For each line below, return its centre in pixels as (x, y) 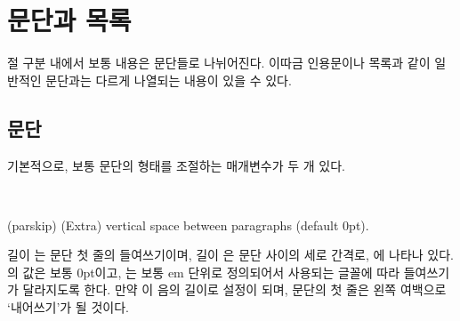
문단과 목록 (69, 20)
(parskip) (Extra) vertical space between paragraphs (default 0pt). (188, 225)
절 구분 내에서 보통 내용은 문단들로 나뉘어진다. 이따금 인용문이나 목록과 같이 (219, 63)
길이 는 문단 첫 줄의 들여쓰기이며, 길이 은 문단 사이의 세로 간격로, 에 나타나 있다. (230, 255)
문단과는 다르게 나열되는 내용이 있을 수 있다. (169, 80)
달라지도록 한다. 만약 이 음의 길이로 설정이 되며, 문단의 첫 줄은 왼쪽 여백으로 (234, 289)
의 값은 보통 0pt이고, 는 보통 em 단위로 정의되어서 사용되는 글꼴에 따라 (204, 272)
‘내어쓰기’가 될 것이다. (68, 307)
